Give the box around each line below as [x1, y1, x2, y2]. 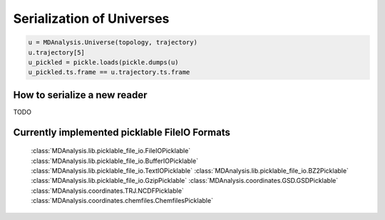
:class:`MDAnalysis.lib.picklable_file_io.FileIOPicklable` [31, 147, 191, 155]
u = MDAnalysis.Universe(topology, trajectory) [28, 38, 197, 46]
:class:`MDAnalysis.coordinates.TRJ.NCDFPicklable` [31, 186, 185, 195]
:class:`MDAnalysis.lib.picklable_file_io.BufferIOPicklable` [31, 157, 199, 165]
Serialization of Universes [13, 11, 170, 26]
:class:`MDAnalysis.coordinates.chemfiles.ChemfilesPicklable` [31, 197, 214, 205]
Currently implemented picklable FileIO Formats [13, 126, 231, 138]
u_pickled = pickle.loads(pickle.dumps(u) [28, 58, 179, 66]
